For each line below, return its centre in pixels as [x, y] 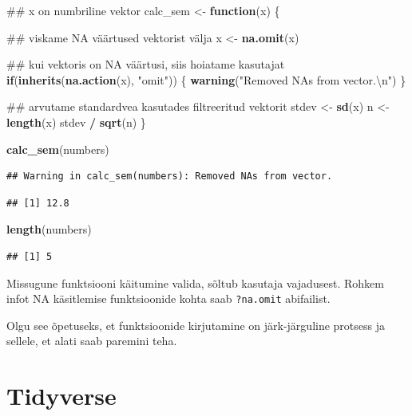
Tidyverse [61, 396]
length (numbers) [49, 229]
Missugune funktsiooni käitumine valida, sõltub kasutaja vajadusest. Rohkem [195, 283]
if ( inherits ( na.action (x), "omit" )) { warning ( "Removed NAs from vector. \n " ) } [206, 79]
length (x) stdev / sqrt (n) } [76, 122]
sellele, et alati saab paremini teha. [92, 341]
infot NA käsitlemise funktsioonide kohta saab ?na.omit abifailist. [168, 298]
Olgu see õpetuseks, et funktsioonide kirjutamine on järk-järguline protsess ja [196, 325]
